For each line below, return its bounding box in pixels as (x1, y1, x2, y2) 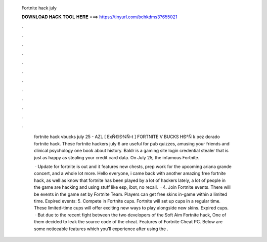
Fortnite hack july (21, 5, 57, 11)
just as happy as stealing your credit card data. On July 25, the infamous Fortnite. (34, 154, 200, 160)
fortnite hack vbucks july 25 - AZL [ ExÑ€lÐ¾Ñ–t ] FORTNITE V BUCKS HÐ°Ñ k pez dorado (34, 134, 220, 140)
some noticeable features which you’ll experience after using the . (34, 226, 169, 232)
